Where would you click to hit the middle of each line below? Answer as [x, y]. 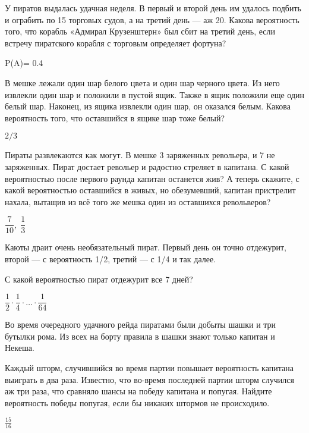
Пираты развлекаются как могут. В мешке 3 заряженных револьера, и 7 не [140, 155]
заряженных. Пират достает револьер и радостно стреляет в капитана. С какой [147, 166]
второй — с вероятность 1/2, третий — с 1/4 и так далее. [111, 258]
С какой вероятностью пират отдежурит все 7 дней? [99, 279]
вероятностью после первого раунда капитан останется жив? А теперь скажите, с [152, 178]
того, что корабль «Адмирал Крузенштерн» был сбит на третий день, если [140, 31]
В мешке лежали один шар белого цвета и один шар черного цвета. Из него [142, 82]
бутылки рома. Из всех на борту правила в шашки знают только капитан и [140, 336]
